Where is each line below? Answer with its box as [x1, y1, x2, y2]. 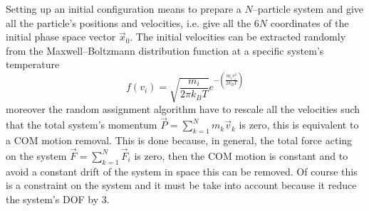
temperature [6, 57, 60, 72]
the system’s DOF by [6, 191, 99, 206]
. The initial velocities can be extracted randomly [130, 29, 346, 44]
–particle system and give [252, 1, 364, 16]
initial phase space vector [6, 29, 116, 44]
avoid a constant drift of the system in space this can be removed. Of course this [6, 163, 358, 178]
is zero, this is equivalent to [239, 117, 359, 132]
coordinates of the [270, 15, 349, 30]
